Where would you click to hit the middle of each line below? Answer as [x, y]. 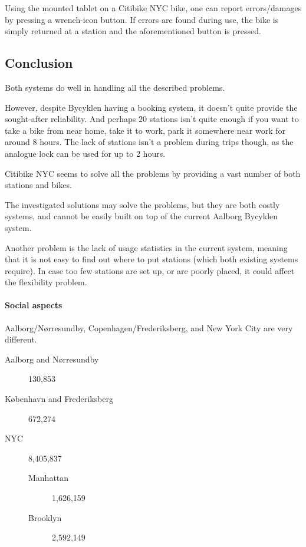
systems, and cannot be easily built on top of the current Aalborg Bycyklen [142, 216]
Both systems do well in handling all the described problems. [115, 87]
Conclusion [39, 63]
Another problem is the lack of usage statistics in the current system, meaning [146, 247]
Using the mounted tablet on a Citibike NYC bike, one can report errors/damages [153, 8]
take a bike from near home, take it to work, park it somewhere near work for [145, 130]
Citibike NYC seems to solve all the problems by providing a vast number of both [153, 173]
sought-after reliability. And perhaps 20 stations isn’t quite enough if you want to [152, 119]
